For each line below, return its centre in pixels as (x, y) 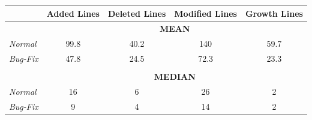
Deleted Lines (137, 13)
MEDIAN (175, 76)
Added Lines (73, 13)
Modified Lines (205, 13)
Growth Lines (274, 13)
